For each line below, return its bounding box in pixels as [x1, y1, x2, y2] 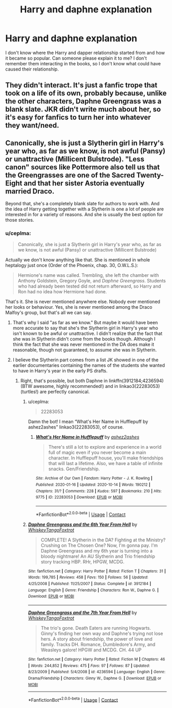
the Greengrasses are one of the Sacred [5, 171, 135, 180]
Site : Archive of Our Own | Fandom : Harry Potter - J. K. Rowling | [35, 476, 153, 481]
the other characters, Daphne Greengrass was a [5, 97, 162, 106]
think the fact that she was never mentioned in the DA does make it [12, 341, 155, 348]
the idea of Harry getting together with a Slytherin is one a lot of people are [5, 206, 164, 212]
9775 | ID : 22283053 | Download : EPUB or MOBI [35, 495, 123, 500]
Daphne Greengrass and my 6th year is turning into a [40, 547, 153, 554]
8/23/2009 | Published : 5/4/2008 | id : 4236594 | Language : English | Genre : [28, 669, 165, 675]
